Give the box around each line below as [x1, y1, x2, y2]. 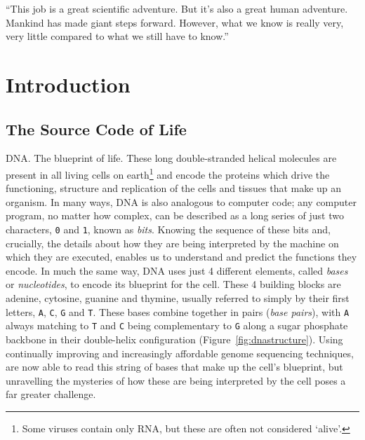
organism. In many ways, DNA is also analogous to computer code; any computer [6, 194, 357, 209]
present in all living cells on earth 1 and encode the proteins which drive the [6, 165, 330, 181]
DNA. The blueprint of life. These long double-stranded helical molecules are [6, 151, 337, 165]
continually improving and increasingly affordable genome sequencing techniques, [6, 345, 354, 360]
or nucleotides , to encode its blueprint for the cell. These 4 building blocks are [6, 277, 341, 291]
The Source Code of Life [6, 118, 187, 139]
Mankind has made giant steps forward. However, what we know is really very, [6, 15, 344, 29]
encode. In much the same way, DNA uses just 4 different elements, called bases [6, 263, 348, 277]
